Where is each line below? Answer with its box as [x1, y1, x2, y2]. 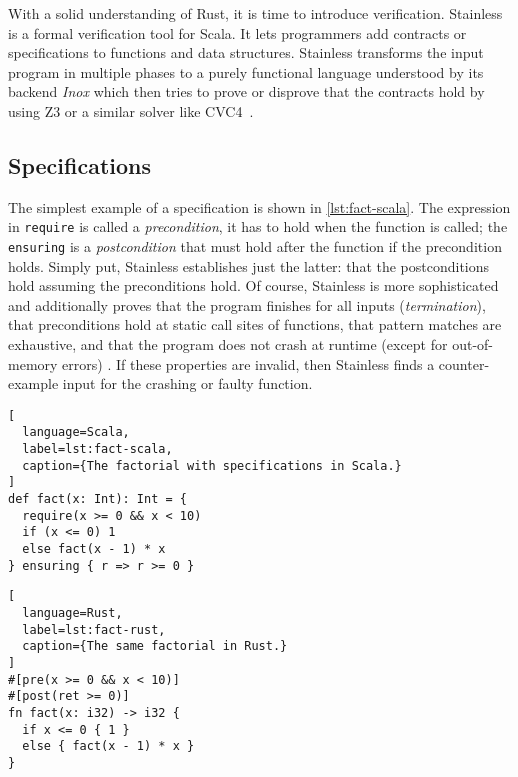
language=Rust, [22, 606, 123, 621]
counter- [438, 353, 490, 374]
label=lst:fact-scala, [22, 442, 173, 457]
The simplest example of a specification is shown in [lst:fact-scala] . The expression [8, 196, 511, 217]
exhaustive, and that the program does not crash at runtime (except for [8, 334, 448, 355]
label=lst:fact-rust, [22, 622, 166, 637]
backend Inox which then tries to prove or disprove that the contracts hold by [8, 81, 485, 102]
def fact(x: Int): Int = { [8, 492, 187, 507]
